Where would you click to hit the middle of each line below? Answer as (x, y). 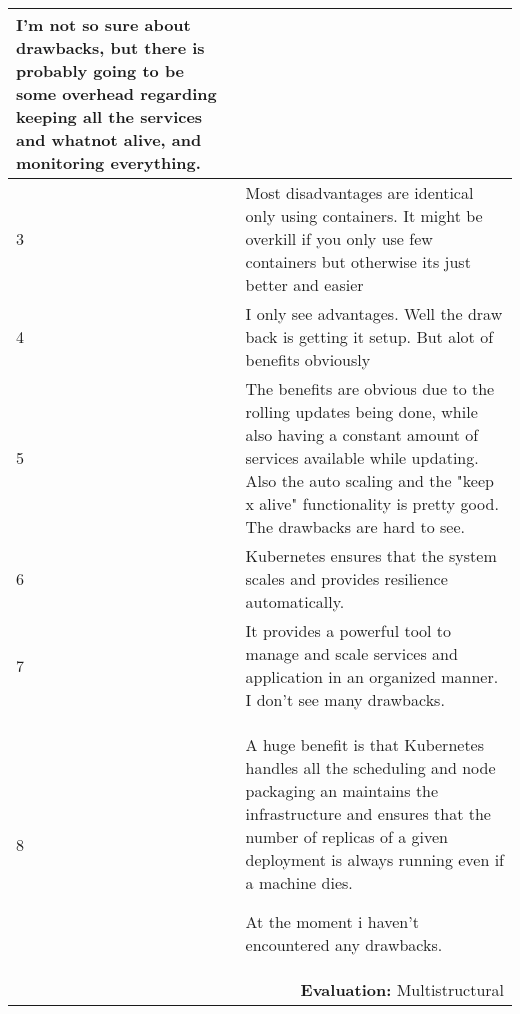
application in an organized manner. (372, 676)
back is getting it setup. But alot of (369, 336)
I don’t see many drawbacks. (345, 699)
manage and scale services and (351, 653)
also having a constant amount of (362, 434)
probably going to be (100, 70)
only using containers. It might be (364, 215)
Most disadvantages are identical (359, 192)
